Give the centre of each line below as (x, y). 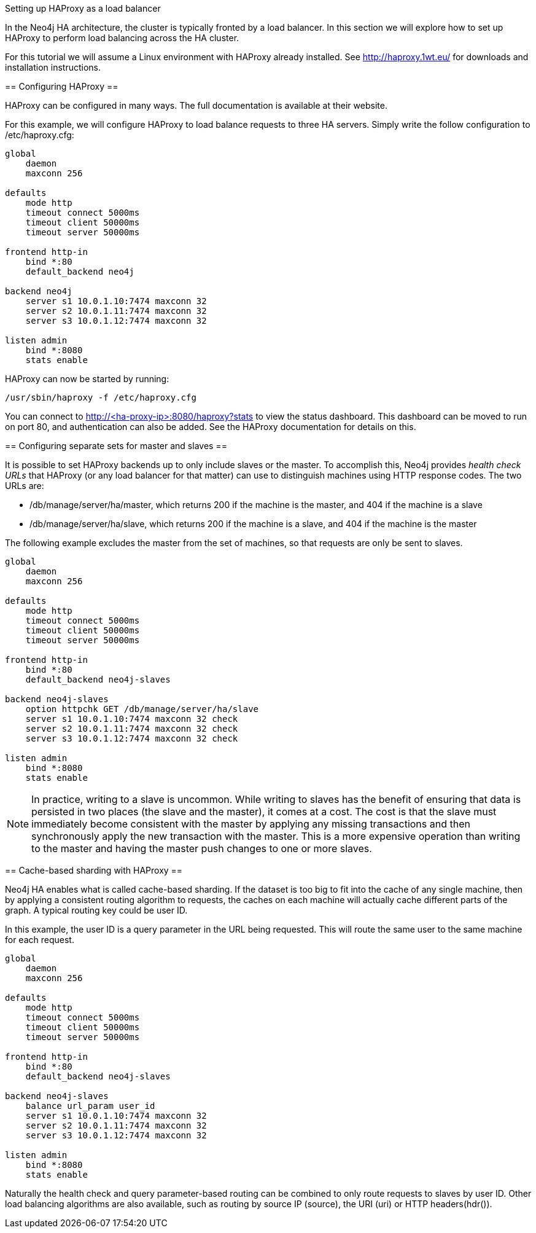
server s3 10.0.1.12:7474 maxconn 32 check (132, 738)
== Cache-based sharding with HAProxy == (94, 870)
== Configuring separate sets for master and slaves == (116, 446)
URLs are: (25, 486)
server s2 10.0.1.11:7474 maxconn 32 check (132, 729)
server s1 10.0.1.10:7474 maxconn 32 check (132, 719)
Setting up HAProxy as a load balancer (83, 8)
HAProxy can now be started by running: (87, 379)
